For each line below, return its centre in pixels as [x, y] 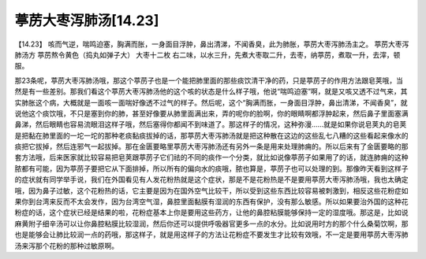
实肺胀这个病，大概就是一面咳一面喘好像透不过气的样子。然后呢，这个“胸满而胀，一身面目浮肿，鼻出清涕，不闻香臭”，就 [211, 102]
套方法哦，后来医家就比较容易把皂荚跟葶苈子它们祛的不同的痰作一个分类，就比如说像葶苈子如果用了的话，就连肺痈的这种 [211, 157]
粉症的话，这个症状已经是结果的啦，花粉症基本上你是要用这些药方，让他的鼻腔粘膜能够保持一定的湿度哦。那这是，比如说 [211, 213]
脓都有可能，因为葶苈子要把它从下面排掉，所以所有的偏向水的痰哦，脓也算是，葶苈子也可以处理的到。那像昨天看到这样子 [211, 168]
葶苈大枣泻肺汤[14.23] [87, 20]
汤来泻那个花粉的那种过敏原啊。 [66, 246]
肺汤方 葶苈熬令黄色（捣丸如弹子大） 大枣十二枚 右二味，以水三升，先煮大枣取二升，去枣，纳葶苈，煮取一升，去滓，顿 [207, 54]
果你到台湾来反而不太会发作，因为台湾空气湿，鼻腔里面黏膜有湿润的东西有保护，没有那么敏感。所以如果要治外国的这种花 [211, 202]
